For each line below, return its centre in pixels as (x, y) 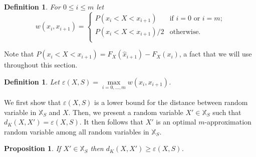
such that (227, 112)
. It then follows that (111, 122)
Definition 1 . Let (32, 81)
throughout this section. (41, 65)
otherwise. (185, 32)
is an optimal (176, 122)
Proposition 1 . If (33, 148)
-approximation (228, 122)
